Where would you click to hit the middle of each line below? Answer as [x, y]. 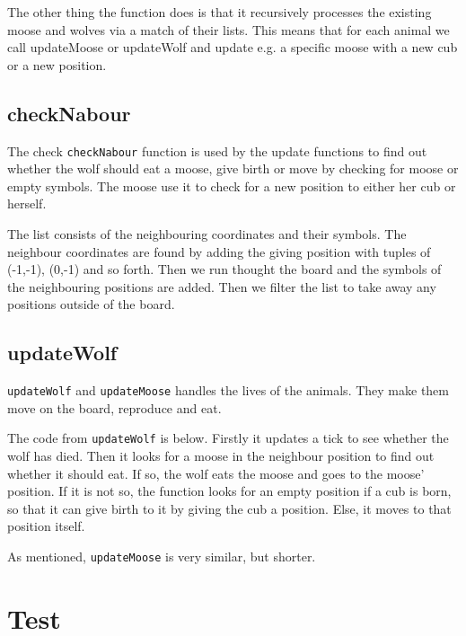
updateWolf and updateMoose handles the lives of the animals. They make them [228, 390]
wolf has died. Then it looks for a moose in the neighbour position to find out [221, 456]
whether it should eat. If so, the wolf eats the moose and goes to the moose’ [216, 473]
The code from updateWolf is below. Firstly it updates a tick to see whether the [228, 438]
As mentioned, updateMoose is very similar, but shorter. [162, 556]
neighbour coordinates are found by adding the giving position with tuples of [219, 251]
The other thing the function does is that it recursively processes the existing [220, 12]
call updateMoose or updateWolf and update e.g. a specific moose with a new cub [233, 47]
